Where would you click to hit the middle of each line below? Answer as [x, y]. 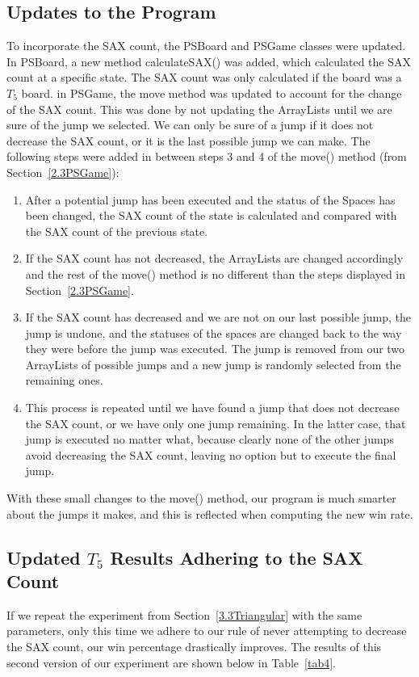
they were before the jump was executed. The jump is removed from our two [215, 349]
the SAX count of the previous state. [117, 231]
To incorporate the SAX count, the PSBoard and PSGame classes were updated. [206, 46]
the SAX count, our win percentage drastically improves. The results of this [194, 647]
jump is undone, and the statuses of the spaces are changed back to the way [214, 332]
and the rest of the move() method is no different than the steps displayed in [216, 273]
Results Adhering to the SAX [237, 557]
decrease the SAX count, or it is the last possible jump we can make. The [189, 140]
